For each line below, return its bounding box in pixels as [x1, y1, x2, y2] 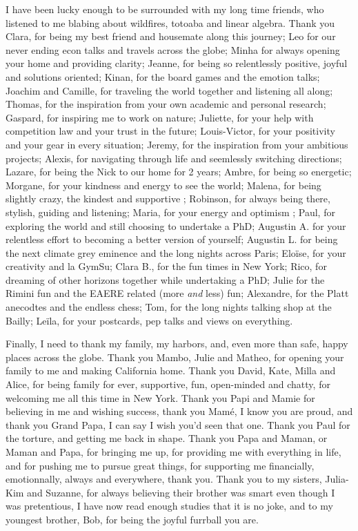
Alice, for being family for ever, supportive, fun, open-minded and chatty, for [6, 377, 330, 392]
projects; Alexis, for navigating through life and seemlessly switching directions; [6, 151, 342, 165]
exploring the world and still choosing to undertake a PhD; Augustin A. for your [6, 218, 346, 233]
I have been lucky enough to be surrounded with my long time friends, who [6, 2, 324, 16]
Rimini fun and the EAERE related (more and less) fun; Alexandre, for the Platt [6, 286, 349, 300]
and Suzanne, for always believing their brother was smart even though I [27, 485, 335, 499]
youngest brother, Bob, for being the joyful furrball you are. [6, 512, 259, 526]
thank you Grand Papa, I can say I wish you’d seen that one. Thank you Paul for [6, 417, 350, 432]
